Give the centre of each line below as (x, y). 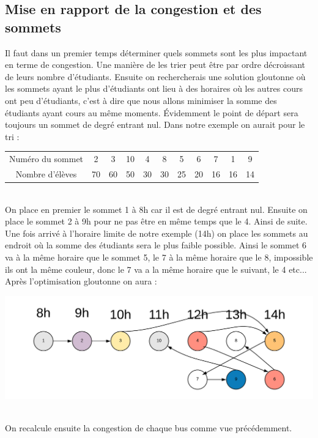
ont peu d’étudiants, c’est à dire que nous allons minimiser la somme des (141, 100)
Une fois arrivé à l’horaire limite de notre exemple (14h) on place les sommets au (157, 233)
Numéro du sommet (46, 159)
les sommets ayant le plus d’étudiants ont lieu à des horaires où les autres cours (154, 88)
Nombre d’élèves (46, 173)
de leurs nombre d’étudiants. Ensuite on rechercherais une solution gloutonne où (155, 76)
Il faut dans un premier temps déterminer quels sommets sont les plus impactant (156, 52)
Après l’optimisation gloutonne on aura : (81, 281)
